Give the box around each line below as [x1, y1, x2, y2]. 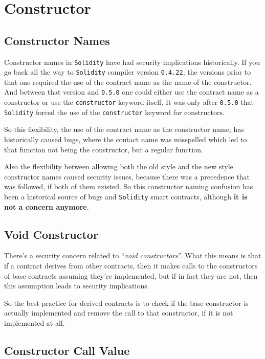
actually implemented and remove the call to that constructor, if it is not [4, 307, 233, 318]
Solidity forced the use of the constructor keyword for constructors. [4, 106, 225, 117]
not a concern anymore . [4, 201, 89, 212]
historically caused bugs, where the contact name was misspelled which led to [4, 134, 247, 145]
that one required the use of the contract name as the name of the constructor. [4, 76, 252, 87]
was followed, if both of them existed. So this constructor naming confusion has [4, 181, 253, 192]
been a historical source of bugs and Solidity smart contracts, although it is [4, 191, 248, 202]
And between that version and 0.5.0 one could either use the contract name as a [4, 86, 259, 97]
